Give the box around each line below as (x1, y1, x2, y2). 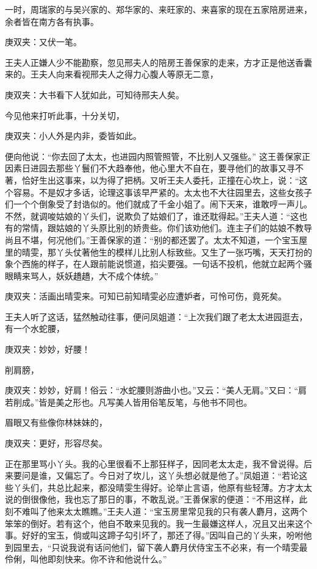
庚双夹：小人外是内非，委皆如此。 (5, 129, 141, 142)
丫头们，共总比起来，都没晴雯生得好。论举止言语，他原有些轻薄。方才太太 (13, 481, 312, 493)
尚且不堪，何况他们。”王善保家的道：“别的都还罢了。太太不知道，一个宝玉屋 (5, 233, 308, 246)
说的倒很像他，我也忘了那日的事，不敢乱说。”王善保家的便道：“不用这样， (5, 493, 299, 506)
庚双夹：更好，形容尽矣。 (5, 437, 107, 449)
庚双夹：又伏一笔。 (5, 35, 82, 48)
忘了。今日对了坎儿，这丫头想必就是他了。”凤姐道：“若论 (73, 469, 299, 482)
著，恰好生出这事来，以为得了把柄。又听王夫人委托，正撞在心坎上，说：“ (5, 173, 299, 186)
